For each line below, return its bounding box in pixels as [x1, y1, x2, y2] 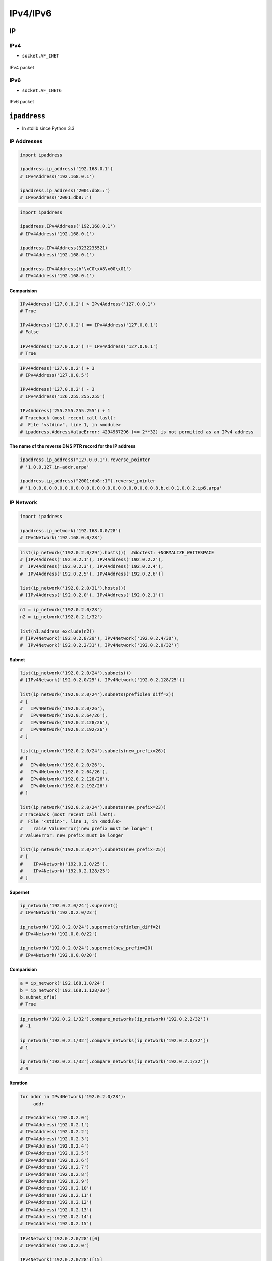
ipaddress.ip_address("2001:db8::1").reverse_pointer [20, 478, 156, 484]
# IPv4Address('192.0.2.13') [20, 1207, 92, 1213]
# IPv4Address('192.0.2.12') [20, 1199, 92, 1206]
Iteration [9, 1080, 28, 1086]
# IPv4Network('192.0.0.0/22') [20, 931, 98, 937]
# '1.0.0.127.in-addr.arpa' [20, 464, 89, 470]
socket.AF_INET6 [22, 87, 62, 93]
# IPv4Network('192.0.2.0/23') [20, 910, 98, 915]
